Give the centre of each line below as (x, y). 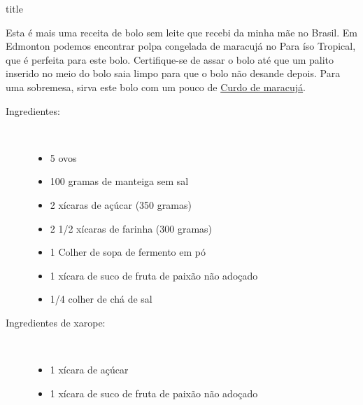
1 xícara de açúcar (89, 370)
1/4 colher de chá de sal (101, 299)
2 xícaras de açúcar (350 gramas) (121, 204)
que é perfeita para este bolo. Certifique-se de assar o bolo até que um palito (170, 59)
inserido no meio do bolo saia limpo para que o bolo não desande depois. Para (173, 73)
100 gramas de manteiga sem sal (119, 181)
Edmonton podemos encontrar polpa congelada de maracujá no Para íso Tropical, (181, 46)
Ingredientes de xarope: (56, 322)
